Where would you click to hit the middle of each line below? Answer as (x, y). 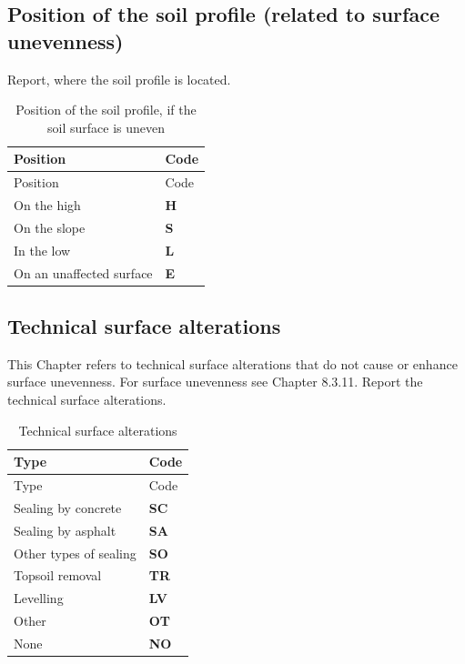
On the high (47, 205)
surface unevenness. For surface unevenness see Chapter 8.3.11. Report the (215, 382)
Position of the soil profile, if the (106, 110)
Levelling (39, 598)
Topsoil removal (58, 575)
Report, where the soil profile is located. (119, 79)
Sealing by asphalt (65, 530)
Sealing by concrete (68, 507)
